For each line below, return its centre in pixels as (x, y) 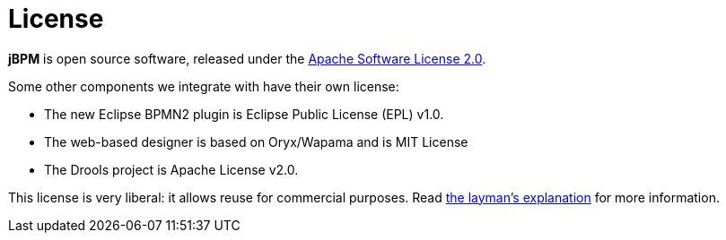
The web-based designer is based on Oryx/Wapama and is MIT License (256, 141)
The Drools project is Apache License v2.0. (171, 169)
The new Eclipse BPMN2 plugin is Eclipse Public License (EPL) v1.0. (244, 114)
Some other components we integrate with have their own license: (204, 86)
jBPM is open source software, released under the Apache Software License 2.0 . (247, 58)
